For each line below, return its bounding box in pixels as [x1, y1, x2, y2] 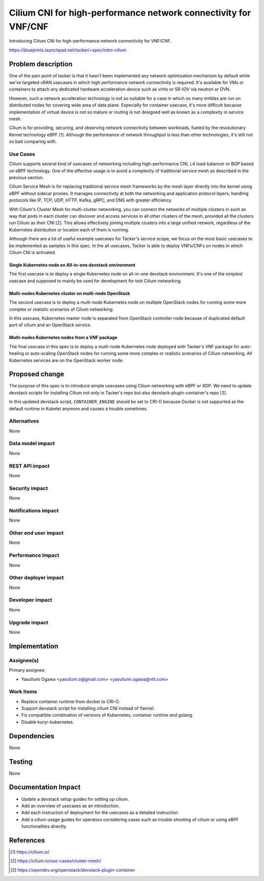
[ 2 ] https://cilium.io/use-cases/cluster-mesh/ [10, 858, 101, 864]
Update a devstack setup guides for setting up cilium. [21, 796, 129, 802]
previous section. [9, 175, 44, 181]
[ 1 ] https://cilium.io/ [10, 849, 50, 855]
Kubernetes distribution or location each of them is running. [9, 226, 130, 232]
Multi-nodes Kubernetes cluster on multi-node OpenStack [9, 290, 131, 296]
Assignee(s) [9, 657, 39, 664]
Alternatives [9, 418, 39, 425]
